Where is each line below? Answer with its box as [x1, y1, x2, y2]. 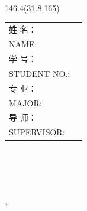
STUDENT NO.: [9, 67, 70, 79]
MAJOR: [9, 96, 42, 109]
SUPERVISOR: [9, 126, 65, 138]
